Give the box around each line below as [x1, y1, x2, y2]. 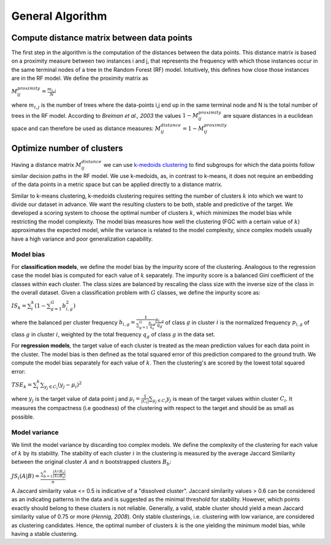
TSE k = [11, 381, 32, 390]
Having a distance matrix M [11, 161, 82, 169]
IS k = [11, 303, 27, 311]
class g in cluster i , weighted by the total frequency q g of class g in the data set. [11, 331, 216, 339]
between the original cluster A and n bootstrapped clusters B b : [11, 458, 172, 467]
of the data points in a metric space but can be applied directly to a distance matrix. [11, 181, 223, 188]
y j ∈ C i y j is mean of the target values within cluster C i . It [152, 395, 292, 404]
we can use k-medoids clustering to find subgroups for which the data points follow [103, 161, 315, 169]
